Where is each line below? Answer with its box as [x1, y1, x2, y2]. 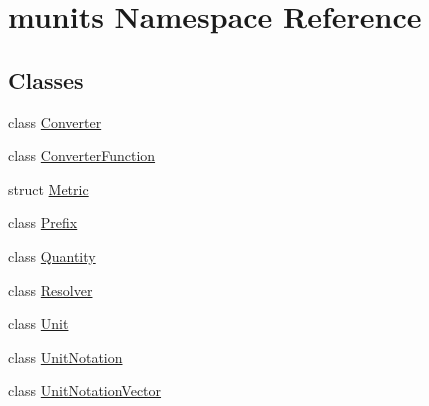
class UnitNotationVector [8, 380, 162, 401]
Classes [8, 64, 84, 95]
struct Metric [8, 178, 89, 199]
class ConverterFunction [8, 145, 156, 166]
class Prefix [8, 212, 78, 233]
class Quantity [8, 245, 96, 266]
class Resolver [8, 279, 93, 300]
